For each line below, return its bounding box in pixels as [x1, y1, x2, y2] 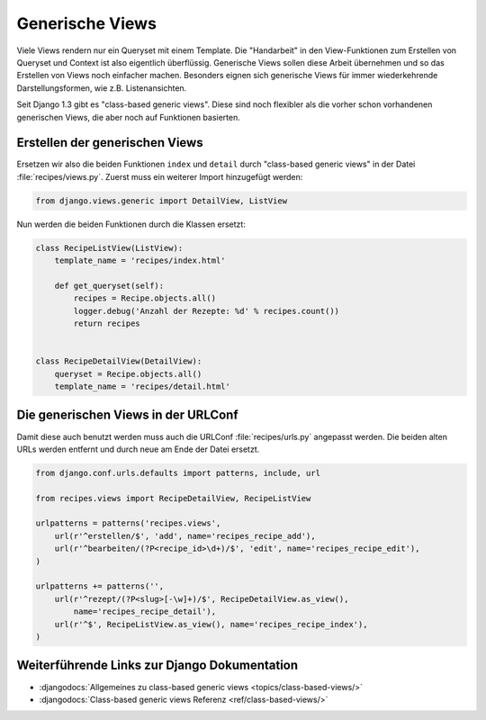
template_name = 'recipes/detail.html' [54, 382, 231, 391]
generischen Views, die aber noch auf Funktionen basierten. [16, 112, 240, 122]
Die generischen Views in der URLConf [16, 408, 238, 423]
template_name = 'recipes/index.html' [54, 256, 226, 265]
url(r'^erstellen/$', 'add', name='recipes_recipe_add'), [54, 531, 316, 541]
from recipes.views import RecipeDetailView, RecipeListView [35, 493, 311, 503]
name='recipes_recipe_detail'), [73, 607, 216, 616]
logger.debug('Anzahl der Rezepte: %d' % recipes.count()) [73, 306, 340, 316]
